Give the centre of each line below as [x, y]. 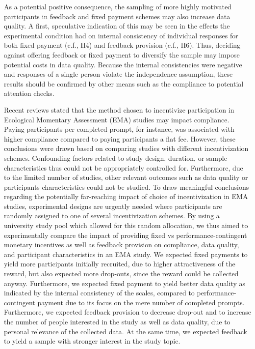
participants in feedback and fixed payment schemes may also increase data [117, 16]
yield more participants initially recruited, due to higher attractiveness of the [120, 264]
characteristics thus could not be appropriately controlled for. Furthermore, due [124, 167]
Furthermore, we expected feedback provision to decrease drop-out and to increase [127, 312]
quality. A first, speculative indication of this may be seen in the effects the [117, 26]
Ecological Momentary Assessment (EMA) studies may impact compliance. [117, 119]
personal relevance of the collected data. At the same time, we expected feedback [126, 331]
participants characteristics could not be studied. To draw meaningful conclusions [127, 187]
